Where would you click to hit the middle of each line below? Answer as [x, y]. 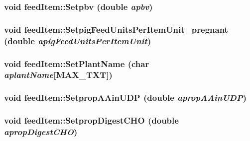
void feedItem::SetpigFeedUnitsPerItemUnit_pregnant [116, 29]
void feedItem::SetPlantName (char [77, 63]
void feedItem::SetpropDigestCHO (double [91, 120]
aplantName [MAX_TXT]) [58, 75]
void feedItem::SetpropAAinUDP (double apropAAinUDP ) [125, 98]
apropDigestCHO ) [41, 132]
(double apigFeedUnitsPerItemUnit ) [78, 40]
